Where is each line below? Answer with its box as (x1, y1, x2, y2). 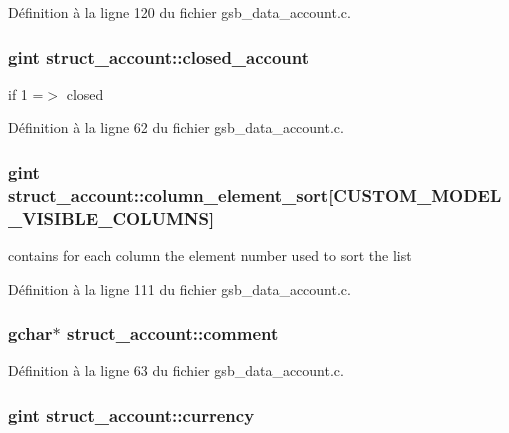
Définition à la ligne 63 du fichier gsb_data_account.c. (8, 360, 344, 381)
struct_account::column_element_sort (8, 182, 329, 207)
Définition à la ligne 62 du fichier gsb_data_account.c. (8, 117, 344, 138)
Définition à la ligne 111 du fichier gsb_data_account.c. (8, 278, 351, 299)
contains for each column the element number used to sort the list (8, 245, 412, 266)
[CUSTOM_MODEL (328, 182, 502, 207)
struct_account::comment (67, 321, 279, 346)
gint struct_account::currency (8, 402, 255, 427)
